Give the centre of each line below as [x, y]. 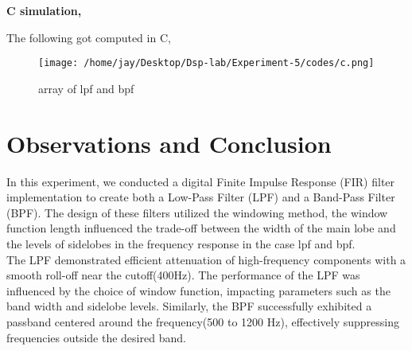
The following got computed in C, [89, 37]
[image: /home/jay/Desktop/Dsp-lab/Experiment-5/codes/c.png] [206, 63]
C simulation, [44, 10]
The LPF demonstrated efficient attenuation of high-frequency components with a [206, 259]
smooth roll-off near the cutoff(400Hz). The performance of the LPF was [183, 275]
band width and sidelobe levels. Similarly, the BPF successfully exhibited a [189, 306]
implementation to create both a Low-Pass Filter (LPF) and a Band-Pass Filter [201, 197]
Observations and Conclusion [169, 143]
